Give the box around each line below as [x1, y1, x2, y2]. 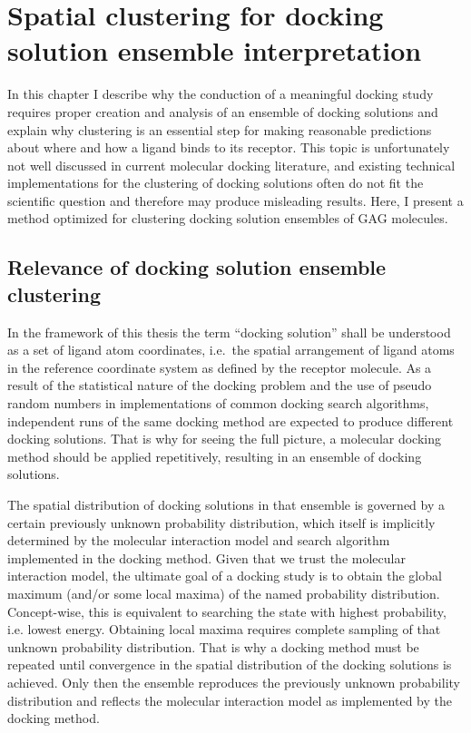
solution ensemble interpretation [7, 32, 422, 69]
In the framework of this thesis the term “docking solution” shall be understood [7, 322, 451, 341]
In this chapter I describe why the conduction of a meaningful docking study [7, 84, 434, 103]
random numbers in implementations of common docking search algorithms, [7, 394, 429, 413]
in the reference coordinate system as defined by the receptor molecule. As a [7, 357, 432, 376]
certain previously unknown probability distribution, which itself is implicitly [7, 513, 436, 532]
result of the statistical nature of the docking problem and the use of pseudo [7, 376, 432, 395]
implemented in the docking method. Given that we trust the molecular [7, 548, 406, 567]
